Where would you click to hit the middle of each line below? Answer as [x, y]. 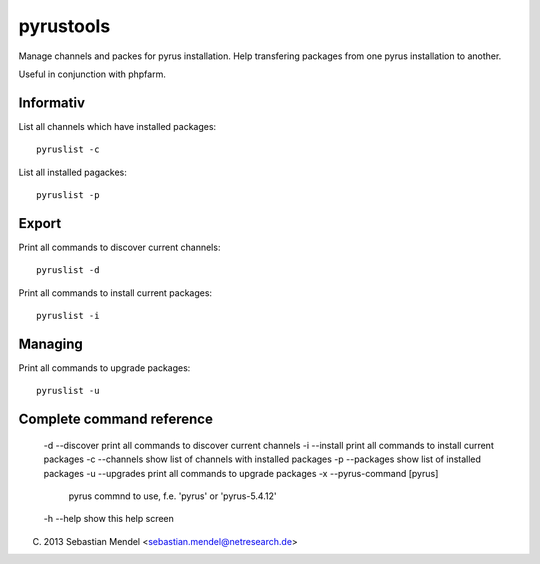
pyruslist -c [68, 149]
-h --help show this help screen [109, 519]
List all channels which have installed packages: [117, 126]
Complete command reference [116, 419]
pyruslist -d [68, 270]
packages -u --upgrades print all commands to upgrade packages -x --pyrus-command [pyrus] [241, 473]
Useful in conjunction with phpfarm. [92, 74]
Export [40, 223]
